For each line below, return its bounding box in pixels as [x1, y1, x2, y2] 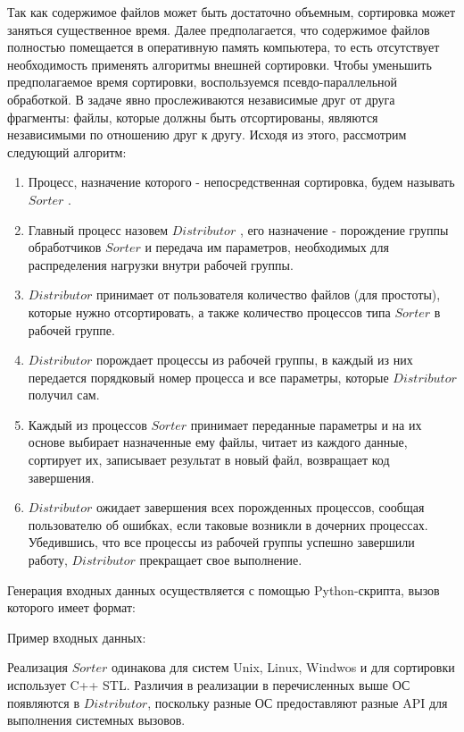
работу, [28, 551, 68, 569]
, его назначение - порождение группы [239, 220, 449, 239]
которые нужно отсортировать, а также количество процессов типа [28, 302, 391, 321]
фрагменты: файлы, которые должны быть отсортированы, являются [7, 107, 378, 126]
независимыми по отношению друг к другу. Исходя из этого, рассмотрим [7, 125, 407, 144]
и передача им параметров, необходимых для [145, 238, 389, 257]
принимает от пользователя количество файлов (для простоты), [95, 285, 441, 304]
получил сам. [28, 385, 100, 404]
